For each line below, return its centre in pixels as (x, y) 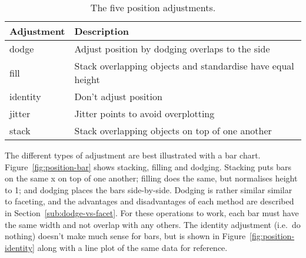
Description (102, 31)
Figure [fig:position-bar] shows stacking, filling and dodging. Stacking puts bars (148, 166)
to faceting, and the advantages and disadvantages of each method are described (149, 201)
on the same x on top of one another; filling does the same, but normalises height (151, 178)
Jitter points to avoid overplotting (144, 113)
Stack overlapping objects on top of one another (173, 130)
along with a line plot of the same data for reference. (132, 247)
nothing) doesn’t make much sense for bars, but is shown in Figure (125, 236)
